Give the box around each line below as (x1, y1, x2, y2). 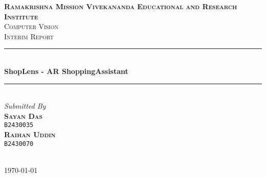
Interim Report (4, 31, 54, 41)
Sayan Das (4, 110, 42, 121)
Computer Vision (4, 21, 58, 32)
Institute (4, 11, 38, 21)
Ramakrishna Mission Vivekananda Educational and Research (4, 1, 237, 11)
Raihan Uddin (4, 129, 56, 139)
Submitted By (4, 100, 46, 111)
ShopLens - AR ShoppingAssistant (4, 65, 128, 76)
